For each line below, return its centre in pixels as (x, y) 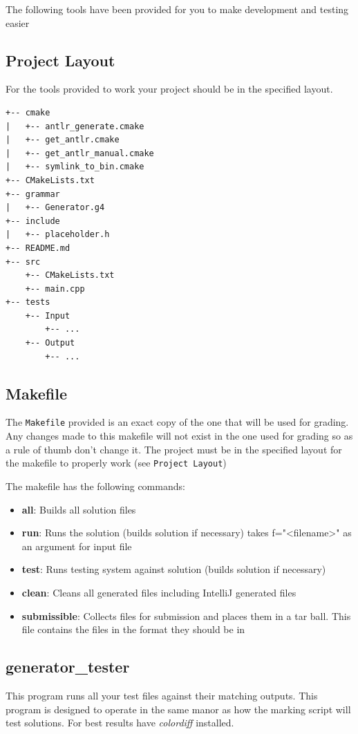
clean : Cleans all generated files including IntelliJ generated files (159, 592)
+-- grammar (33, 194)
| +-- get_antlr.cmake (63, 140)
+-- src (23, 262)
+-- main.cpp (55, 289)
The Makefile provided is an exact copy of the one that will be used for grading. (177, 422)
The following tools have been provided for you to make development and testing (177, 9)
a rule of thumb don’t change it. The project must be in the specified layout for (174, 449)
